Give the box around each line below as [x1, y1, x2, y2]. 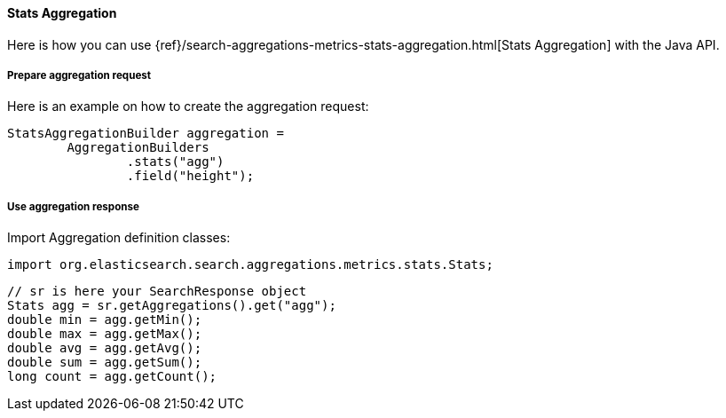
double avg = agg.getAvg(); [7, 341, 202, 356]
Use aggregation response [7, 200, 139, 213]
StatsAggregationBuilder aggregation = [7, 126, 284, 141]
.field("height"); [126, 169, 255, 184]
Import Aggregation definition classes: [7, 230, 231, 246]
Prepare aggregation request [7, 69, 152, 82]
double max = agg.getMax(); [7, 327, 202, 342]
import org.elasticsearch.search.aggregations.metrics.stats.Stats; [7, 257, 493, 272]
